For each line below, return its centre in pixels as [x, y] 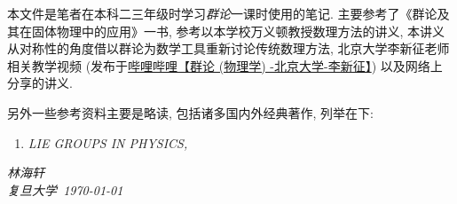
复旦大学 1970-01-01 [65, 189]
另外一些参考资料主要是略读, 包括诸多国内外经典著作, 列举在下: [190, 112]
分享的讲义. [40, 83]
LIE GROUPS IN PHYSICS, [108, 142]
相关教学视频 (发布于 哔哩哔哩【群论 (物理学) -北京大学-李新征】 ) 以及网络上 [225, 65]
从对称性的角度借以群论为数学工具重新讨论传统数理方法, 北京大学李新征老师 [228, 48]
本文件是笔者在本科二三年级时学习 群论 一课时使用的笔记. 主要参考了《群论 [222, 13]
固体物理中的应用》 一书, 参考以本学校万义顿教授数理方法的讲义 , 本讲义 [238, 31]
